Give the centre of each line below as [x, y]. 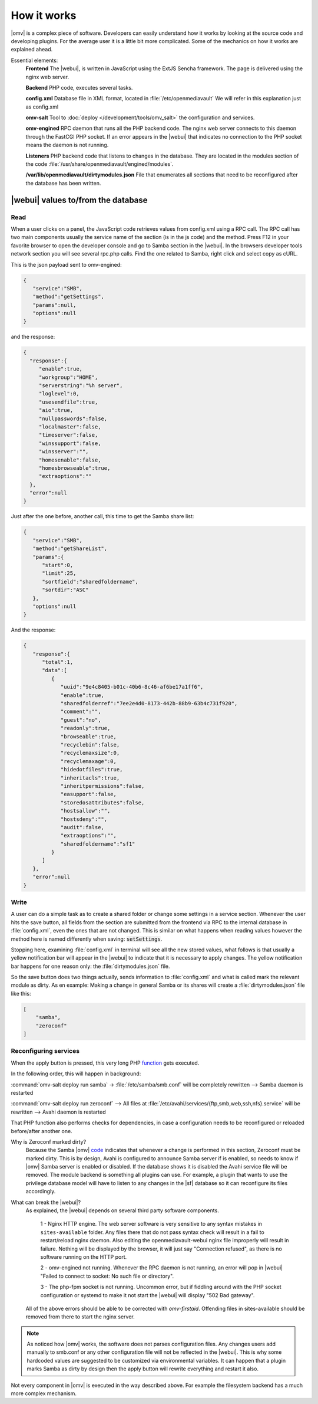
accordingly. [41, 1192]
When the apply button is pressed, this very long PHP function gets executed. [105, 1063]
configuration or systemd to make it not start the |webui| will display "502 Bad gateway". [148, 1295]
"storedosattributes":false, [102, 802]
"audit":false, [82, 827]
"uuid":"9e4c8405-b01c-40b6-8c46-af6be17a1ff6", [132, 687]
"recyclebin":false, [90, 744]
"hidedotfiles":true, [92, 770]
